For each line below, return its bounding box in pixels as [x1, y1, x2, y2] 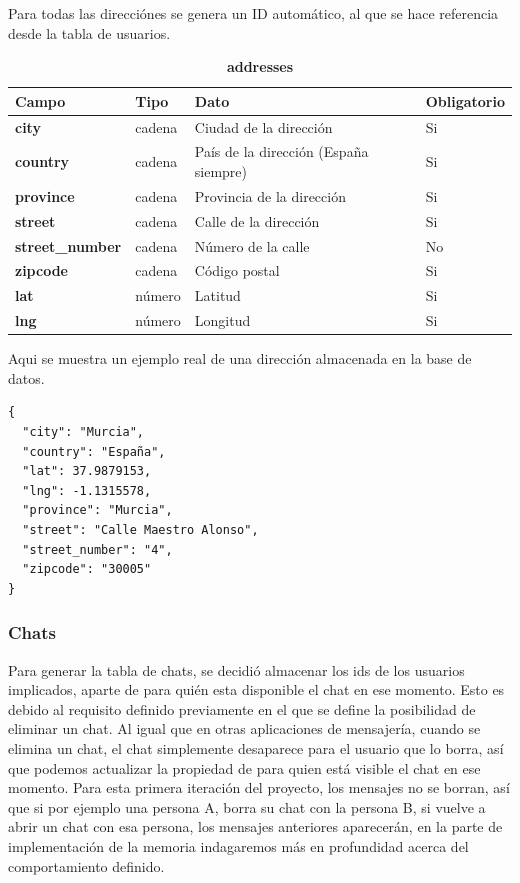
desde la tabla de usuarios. [8, 22, 171, 43]
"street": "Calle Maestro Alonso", [22, 522, 259, 537]
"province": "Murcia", [22, 503, 173, 518]
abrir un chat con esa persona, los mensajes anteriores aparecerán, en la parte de [8, 816, 503, 837]
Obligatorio [425, 90, 505, 111]
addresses [226, 56, 294, 77]
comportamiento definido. [8, 855, 165, 876]
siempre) [194, 161, 248, 182]
